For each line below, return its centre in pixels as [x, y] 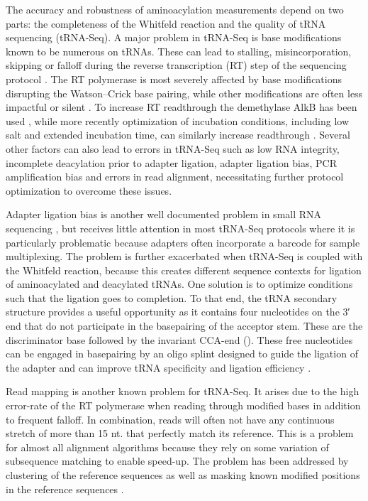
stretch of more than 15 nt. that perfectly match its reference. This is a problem [180, 433]
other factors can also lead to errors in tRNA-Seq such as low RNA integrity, [173, 148]
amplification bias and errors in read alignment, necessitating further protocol [175, 177]
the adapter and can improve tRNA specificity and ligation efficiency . [158, 367]
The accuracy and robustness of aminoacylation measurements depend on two [175, 9]
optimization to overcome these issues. [89, 190]
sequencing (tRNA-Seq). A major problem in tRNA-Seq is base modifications [174, 37]
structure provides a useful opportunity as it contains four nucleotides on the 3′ [178, 312]
